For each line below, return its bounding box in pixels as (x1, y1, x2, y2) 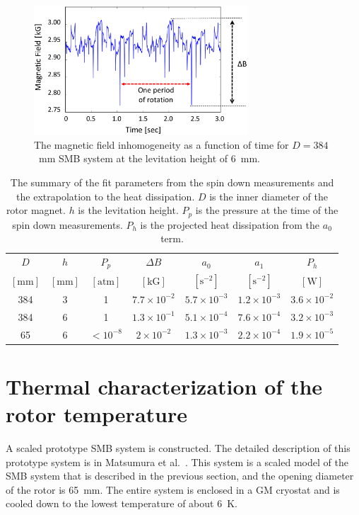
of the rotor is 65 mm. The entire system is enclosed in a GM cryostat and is (6, 482, 340, 497)
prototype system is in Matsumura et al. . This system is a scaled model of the (6, 454, 348, 469)
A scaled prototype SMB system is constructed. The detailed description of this (6, 441, 351, 455)
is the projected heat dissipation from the (140, 217, 320, 232)
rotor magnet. (6, 203, 66, 217)
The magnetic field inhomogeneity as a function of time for (34, 137, 289, 152)
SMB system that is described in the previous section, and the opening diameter (6, 468, 354, 483)
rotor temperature (6, 400, 187, 429)
